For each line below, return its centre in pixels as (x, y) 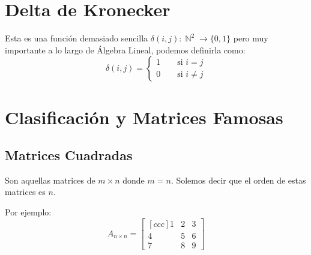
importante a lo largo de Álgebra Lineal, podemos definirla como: (125, 49)
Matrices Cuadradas (69, 155)
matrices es (25, 192)
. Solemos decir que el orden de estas (238, 180)
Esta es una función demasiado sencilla (77, 38)
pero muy (251, 38)
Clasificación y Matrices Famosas (144, 117)
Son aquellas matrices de (50, 180)
